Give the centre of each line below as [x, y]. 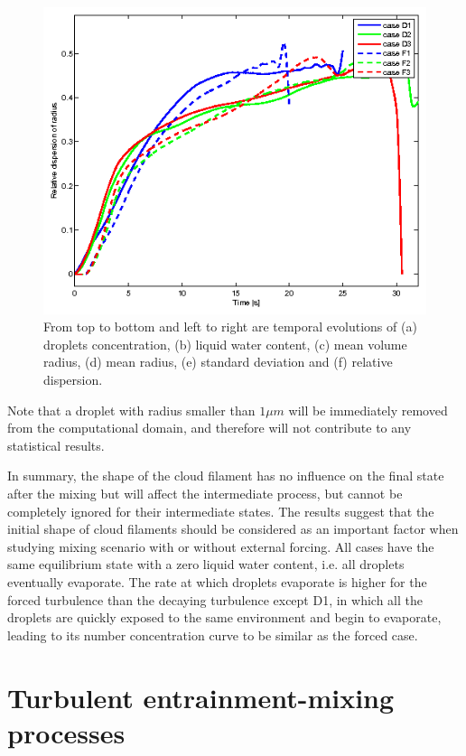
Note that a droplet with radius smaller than [131, 410]
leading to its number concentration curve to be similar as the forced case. [213, 635]
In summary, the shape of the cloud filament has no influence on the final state [226, 476]
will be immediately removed [368, 410]
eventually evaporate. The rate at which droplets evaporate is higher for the [217, 582]
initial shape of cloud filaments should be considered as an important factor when [233, 529]
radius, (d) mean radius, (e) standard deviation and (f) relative [218, 362]
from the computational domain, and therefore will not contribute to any [210, 428]
